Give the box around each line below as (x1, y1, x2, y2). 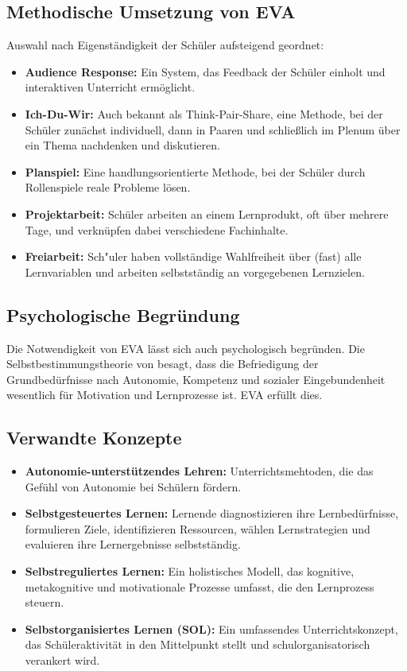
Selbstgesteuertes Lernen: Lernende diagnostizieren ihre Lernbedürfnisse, (25, 505, 399, 522)
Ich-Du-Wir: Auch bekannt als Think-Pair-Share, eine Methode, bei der (25, 105, 383, 122)
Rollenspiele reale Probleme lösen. (25, 179, 191, 196)
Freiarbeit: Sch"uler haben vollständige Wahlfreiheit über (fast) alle (25, 248, 362, 265)
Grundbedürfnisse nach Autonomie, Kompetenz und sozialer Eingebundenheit (6, 370, 386, 387)
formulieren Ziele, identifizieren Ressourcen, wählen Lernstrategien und (25, 520, 370, 537)
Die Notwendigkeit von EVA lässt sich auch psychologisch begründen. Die (6, 339, 365, 356)
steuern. (25, 594, 64, 611)
